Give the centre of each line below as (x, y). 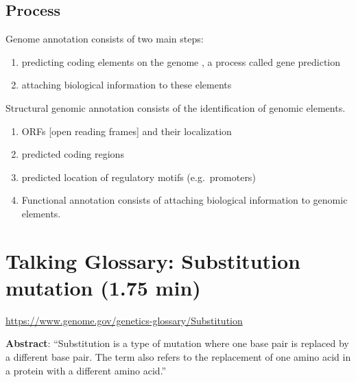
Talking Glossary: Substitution (153, 260)
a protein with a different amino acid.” (86, 370)
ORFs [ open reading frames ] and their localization (127, 131)
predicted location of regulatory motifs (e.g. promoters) (139, 177)
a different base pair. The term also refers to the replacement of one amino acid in (178, 357)
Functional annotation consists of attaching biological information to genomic (185, 200)
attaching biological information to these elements (127, 85)
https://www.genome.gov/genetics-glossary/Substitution (124, 320)
